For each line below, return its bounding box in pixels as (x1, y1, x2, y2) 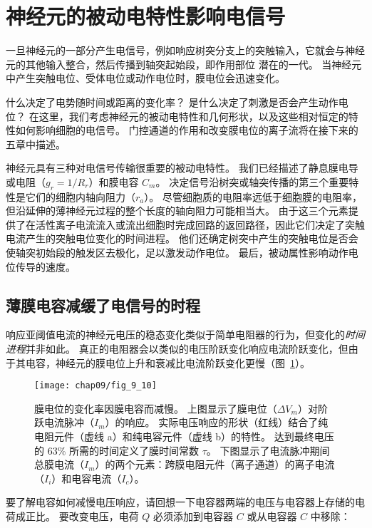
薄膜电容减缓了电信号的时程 (6, 294, 200, 316)
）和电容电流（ (51, 470, 122, 485)
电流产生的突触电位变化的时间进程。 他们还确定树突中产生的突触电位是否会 (6, 231, 358, 246)
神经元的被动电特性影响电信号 (6, 1, 286, 31)
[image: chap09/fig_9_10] (34, 381, 157, 391)
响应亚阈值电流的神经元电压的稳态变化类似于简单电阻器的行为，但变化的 (6, 327, 345, 342)
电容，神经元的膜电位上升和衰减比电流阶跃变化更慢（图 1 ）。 (25, 355, 310, 370)
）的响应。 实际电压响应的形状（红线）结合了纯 (105, 415, 329, 430)
